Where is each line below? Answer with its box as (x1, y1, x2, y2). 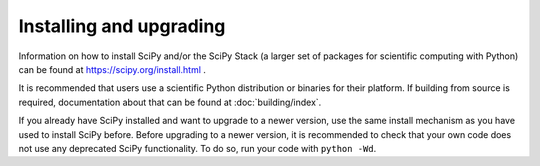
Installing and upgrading (18, 15, 226, 37)
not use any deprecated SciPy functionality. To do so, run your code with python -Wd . (18, 142, 377, 154)
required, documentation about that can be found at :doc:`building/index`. (18, 96, 322, 108)
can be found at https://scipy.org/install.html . (18, 63, 207, 75)
